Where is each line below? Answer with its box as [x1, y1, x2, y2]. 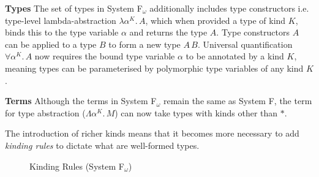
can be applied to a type [5, 37, 97, 50]
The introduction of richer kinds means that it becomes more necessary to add [5, 127, 299, 140]
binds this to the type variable [5, 26, 119, 39]
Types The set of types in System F [5, 2, 143, 14]
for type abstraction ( [5, 106, 86, 119]
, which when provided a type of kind [145, 13, 286, 26]
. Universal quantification [197, 37, 293, 50]
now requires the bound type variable [34, 50, 175, 62]
